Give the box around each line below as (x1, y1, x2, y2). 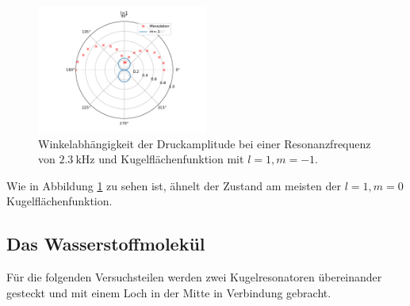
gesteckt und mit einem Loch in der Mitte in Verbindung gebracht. (6, 284, 331, 300)
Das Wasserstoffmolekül (6, 231, 205, 256)
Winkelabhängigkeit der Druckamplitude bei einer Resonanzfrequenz (38, 135, 371, 151)
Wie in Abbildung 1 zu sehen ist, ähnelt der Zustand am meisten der (6, 177, 341, 193)
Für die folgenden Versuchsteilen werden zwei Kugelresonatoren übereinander (6, 269, 382, 285)
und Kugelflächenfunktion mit (98, 151, 244, 167)
